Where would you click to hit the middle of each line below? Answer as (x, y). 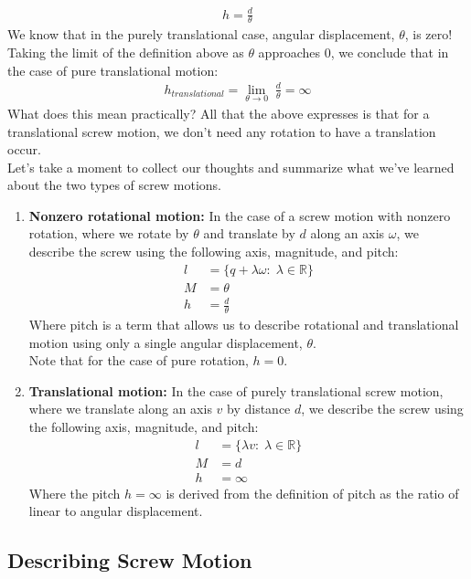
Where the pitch (75, 493)
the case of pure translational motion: (113, 70)
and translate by (249, 233)
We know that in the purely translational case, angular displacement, (201, 34)
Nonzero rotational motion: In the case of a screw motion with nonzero (240, 215)
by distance (259, 409)
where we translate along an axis (120, 409)
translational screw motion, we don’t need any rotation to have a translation (222, 131)
